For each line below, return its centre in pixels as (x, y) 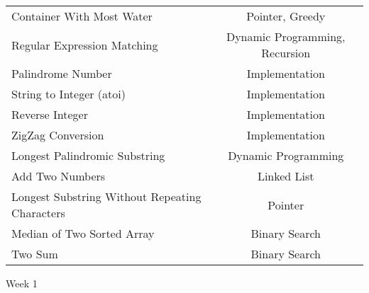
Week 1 (22, 283)
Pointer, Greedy (286, 16)
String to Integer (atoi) (68, 94)
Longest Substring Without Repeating (106, 196)
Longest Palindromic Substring (88, 155)
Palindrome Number (62, 73)
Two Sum (35, 254)
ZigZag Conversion (58, 135)
